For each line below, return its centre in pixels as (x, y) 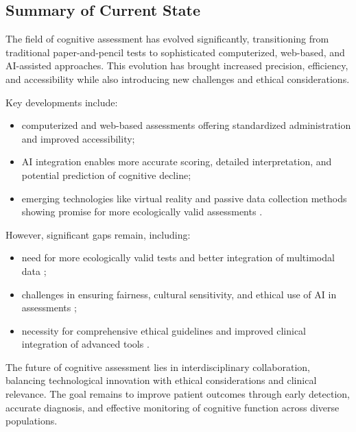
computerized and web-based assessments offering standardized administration (186, 125)
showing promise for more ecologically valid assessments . (142, 212)
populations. (32, 421)
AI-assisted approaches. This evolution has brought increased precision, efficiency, (177, 65)
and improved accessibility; (78, 138)
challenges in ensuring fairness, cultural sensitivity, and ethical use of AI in (179, 294)
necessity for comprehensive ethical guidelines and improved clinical (164, 330)
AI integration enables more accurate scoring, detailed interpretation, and (177, 161)
